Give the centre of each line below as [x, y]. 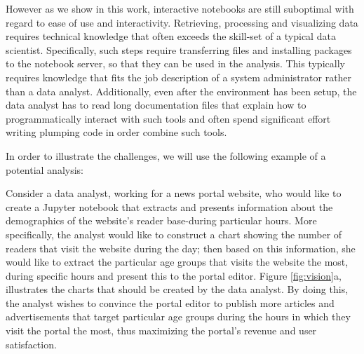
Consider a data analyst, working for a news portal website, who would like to [174, 193]
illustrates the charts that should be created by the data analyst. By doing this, [177, 289]
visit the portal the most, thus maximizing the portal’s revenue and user [161, 331]
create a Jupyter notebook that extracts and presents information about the [169, 206]
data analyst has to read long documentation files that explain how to [156, 105]
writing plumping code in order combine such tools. [116, 132]
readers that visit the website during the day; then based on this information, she [181, 248]
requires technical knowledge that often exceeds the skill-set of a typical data [171, 36]
